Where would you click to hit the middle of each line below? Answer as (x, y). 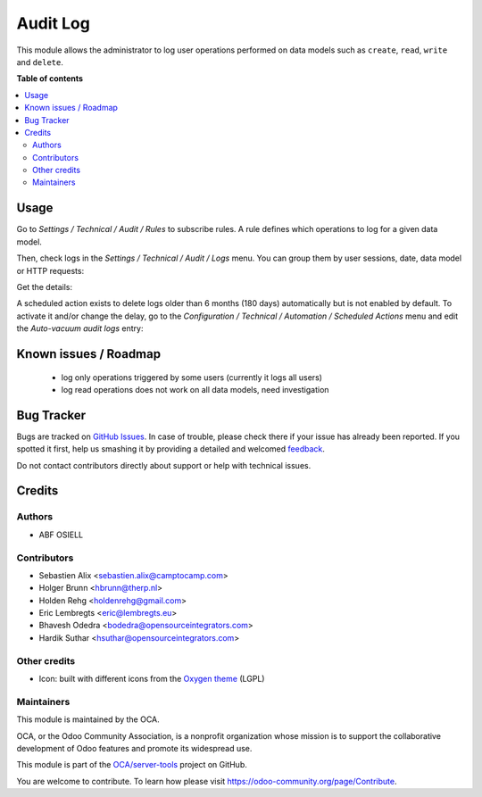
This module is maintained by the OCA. (88, 719)
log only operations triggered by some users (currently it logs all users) (192, 377)
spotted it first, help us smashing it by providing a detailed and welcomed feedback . (171, 449)
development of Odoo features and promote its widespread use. (134, 748)
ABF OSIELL (61, 535)
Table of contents (50, 79)
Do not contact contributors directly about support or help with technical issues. (164, 465)
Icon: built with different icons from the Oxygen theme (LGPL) (152, 678)
